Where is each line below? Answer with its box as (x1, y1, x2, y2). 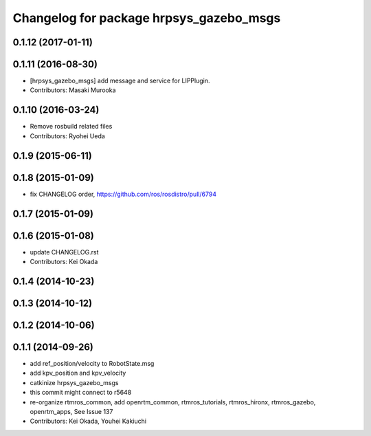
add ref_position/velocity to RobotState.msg (30, 359, 155, 367)
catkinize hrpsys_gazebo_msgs (30, 378, 119, 386)
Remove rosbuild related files (30, 122, 113, 131)
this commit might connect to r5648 (30, 389, 132, 397)
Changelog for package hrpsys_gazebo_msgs (12, 10, 281, 25)
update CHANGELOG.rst (30, 248, 99, 256)
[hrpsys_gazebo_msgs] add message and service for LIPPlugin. (30, 76, 210, 85)
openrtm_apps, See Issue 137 (30, 407, 113, 415)
